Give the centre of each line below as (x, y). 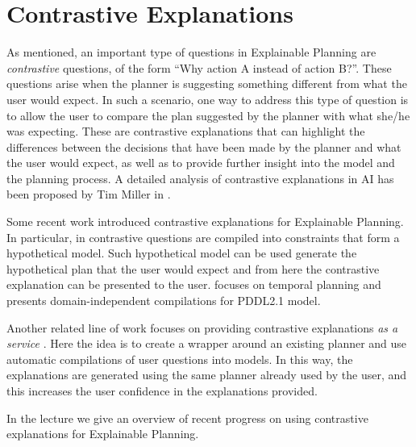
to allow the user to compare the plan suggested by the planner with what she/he (208, 115)
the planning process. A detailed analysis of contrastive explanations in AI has (200, 178)
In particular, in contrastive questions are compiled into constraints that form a (203, 237)
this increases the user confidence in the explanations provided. (162, 391)
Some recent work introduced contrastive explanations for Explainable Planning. (205, 221)
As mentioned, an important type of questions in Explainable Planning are (191, 52)
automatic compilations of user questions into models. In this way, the (180, 359)
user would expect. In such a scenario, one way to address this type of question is (208, 99)
